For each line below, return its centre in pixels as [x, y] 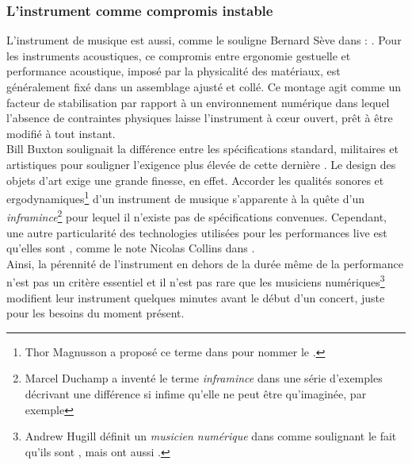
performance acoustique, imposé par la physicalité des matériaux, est [174, 71]
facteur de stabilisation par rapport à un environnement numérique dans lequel [198, 102]
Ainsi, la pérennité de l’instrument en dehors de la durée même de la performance [205, 263]
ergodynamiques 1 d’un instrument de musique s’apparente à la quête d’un [185, 197]
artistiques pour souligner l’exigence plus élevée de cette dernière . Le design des [201, 164]
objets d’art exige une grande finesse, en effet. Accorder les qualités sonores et [195, 180]
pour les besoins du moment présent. [95, 313]
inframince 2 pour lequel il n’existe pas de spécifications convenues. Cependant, [196, 216]
